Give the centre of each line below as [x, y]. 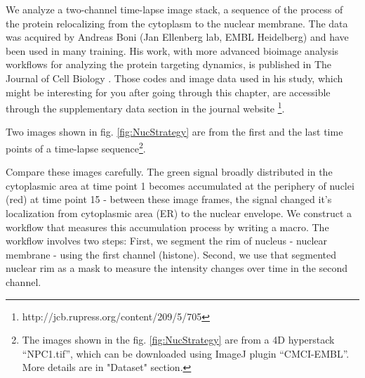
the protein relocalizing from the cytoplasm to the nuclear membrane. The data [177, 23]
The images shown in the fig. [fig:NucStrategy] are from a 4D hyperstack [178, 340]
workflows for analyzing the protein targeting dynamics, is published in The [169, 64]
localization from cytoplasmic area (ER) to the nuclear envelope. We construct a [179, 213]
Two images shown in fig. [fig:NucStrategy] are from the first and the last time [174, 132]
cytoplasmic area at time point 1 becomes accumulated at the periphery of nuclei [180, 185]
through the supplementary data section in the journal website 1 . [145, 107]
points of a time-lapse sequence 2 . [76, 147]
